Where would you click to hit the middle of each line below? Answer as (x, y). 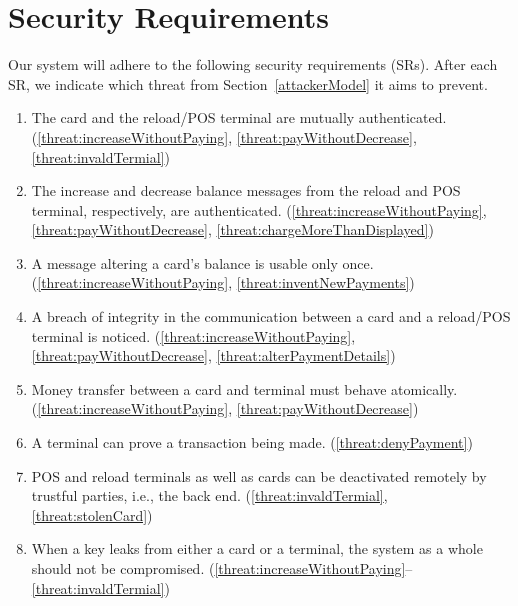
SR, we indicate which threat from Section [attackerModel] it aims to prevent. (248, 83)
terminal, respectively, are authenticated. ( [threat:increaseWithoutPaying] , (259, 209)
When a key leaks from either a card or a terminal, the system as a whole (257, 548)
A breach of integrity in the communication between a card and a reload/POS (271, 316)
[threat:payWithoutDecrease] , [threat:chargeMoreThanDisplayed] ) (232, 229)
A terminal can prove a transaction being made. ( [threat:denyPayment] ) (252, 442)
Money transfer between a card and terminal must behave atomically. (244, 388)
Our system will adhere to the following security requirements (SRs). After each (253, 64)
